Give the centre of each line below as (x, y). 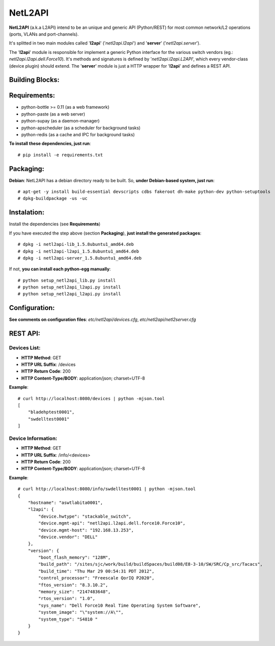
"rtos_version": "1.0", (67, 598)
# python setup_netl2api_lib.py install (67, 280)
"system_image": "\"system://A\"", (81, 612)
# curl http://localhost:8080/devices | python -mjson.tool (91, 398)
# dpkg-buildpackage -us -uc (53, 199)
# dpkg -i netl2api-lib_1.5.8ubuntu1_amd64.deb (76, 244)
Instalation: (27, 212)
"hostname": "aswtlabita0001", (65, 502)
